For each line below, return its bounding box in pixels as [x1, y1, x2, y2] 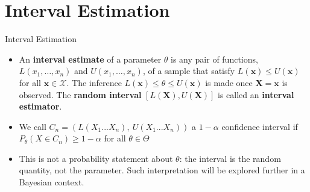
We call [19, 120, 46, 132]
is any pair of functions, [171, 52, 258, 65]
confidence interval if [221, 120, 298, 132]
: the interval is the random [179, 152, 281, 164]
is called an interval [218, 88, 294, 101]
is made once [205, 76, 253, 88]
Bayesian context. [19, 176, 84, 188]
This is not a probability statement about [19, 152, 173, 164]
